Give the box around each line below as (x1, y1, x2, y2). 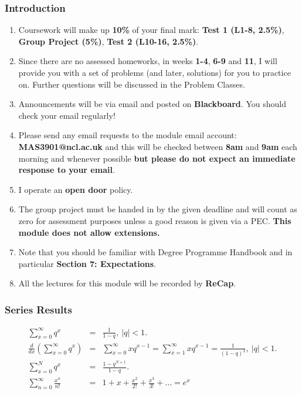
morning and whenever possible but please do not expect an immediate (18, 152, 296, 164)
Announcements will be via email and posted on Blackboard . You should (18, 98, 286, 110)
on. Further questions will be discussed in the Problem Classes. (18, 78, 245, 90)
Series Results (5, 302, 72, 316)
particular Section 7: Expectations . (18, 257, 156, 269)
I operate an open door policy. (18, 183, 133, 195)
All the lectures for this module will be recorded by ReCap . (18, 277, 236, 289)
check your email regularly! (18, 109, 116, 121)
